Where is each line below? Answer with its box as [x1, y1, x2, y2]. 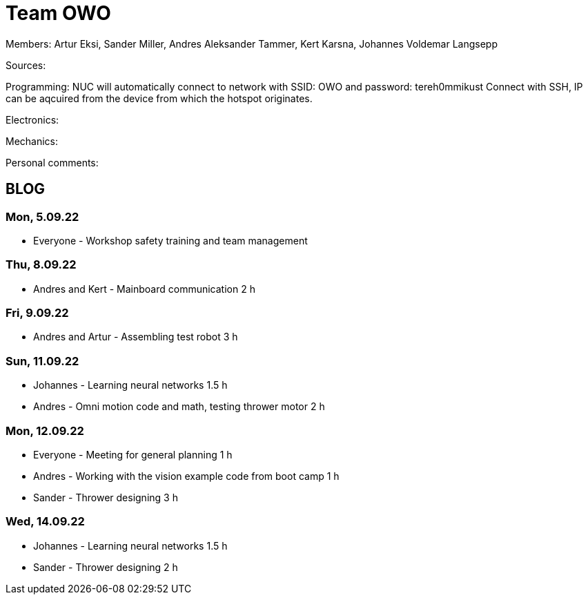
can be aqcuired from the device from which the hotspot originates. [6, 92, 313, 104]
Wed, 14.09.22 [6, 514, 85, 529]
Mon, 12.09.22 [6, 423, 84, 438]
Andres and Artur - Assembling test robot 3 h [33, 331, 238, 343]
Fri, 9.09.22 [6, 306, 69, 320]
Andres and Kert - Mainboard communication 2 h [33, 282, 255, 295]
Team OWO [6, 1, 111, 25]
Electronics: [6, 113, 59, 126]
